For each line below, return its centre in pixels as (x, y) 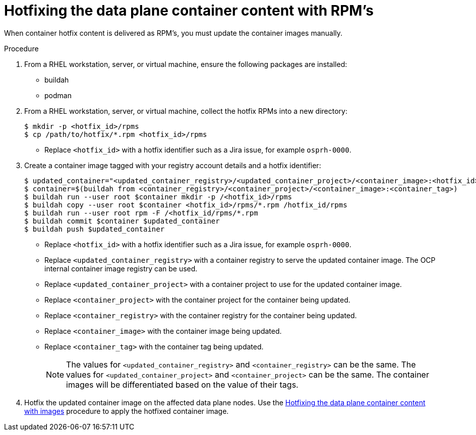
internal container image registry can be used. (121, 268)
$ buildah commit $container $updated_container (122, 221)
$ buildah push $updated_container (95, 229)
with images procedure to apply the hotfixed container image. (127, 411)
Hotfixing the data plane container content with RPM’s (189, 11)
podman (58, 95)
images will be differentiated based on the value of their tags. (182, 384)
